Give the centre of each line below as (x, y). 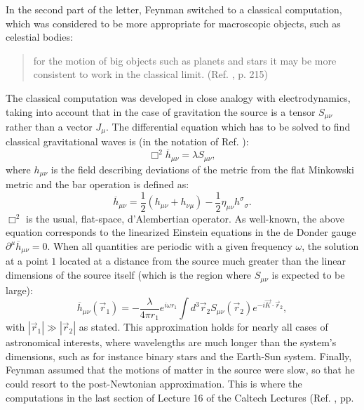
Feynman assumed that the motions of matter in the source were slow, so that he (180, 370)
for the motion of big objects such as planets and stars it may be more (185, 60)
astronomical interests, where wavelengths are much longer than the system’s (171, 342)
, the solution (330, 246)
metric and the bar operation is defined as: (97, 184)
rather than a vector (49, 127)
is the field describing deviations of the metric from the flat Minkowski (202, 169)
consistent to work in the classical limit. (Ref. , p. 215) (150, 74)
